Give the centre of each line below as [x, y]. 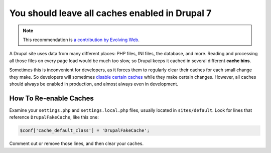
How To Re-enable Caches [51, 98]
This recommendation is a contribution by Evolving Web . [81, 40]
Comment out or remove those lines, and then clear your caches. [77, 143]
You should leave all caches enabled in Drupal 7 [110, 13]
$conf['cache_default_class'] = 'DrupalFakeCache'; [85, 131]
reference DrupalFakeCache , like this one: [54, 117]
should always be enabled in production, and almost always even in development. [94, 84]
